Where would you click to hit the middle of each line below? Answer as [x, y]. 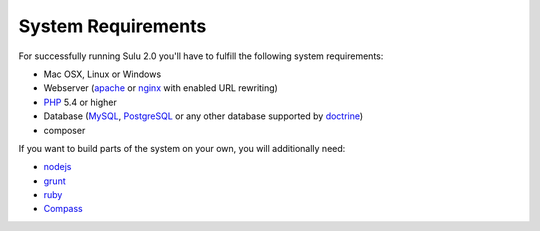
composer [64, 130]
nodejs [57, 167]
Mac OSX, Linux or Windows [102, 74]
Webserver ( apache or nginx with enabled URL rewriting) [161, 88]
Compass [63, 209]
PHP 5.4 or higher [80, 102]
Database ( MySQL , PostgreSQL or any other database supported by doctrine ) [203, 116]
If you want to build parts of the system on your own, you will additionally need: [182, 148]
